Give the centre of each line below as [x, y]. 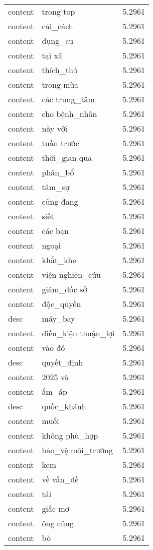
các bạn [55, 231]
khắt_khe [59, 260]
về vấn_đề [60, 479]
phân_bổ [58, 172]
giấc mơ [55, 508]
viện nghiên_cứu [71, 274]
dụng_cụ [58, 41]
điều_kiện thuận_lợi [78, 333]
